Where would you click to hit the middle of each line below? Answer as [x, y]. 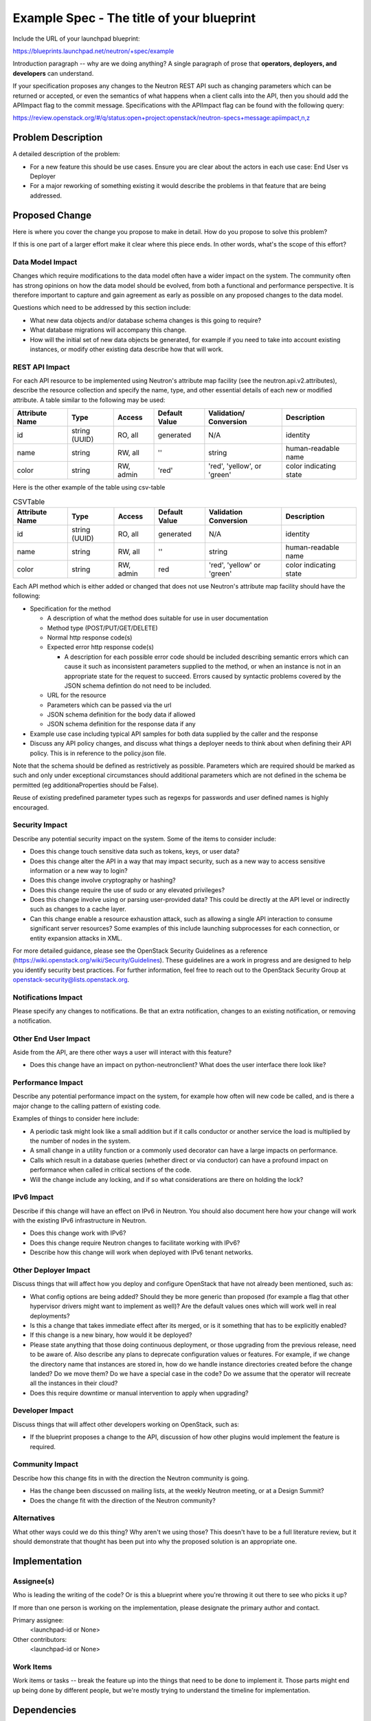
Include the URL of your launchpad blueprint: [76, 39]
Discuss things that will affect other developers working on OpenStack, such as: [126, 1424]
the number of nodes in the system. [80, 1141]
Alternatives [34, 1518]
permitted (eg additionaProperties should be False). [86, 785]
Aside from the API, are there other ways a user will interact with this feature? [122, 1052]
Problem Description [58, 138]
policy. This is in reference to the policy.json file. [98, 753]
